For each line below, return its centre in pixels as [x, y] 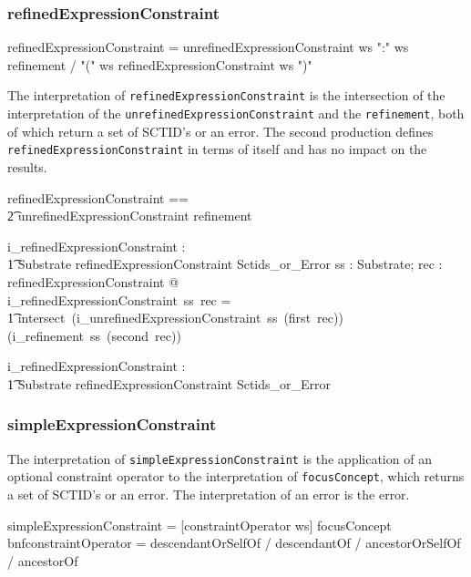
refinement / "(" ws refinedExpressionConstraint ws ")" [160, 64]
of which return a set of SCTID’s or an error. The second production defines [220, 131]
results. [27, 166]
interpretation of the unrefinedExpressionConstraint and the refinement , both [236, 113]
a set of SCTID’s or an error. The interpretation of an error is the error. [209, 495]
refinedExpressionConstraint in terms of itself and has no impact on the [217, 149]
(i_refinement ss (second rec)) [94, 335]
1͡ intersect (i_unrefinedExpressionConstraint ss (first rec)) [175, 318]
